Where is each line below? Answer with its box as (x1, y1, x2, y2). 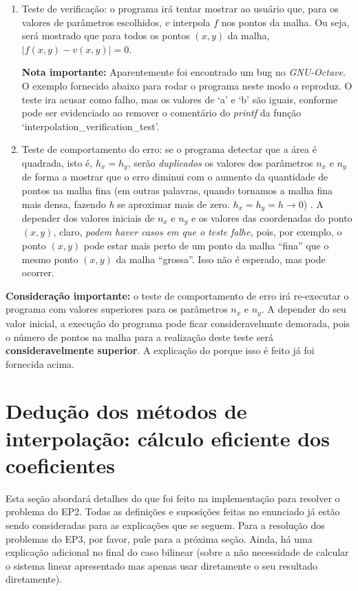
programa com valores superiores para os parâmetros (6, 302, 228, 316)
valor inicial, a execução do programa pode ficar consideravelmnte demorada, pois (6, 315, 350, 330)
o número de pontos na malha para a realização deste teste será (6, 329, 273, 344)
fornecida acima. (6, 356, 74, 371)
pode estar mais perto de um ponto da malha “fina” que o (83, 238, 329, 253)
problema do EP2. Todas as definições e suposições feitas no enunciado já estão (6, 504, 340, 519)
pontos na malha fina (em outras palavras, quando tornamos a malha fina (21, 183, 333, 197)
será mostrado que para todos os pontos (21, 28, 190, 43)
